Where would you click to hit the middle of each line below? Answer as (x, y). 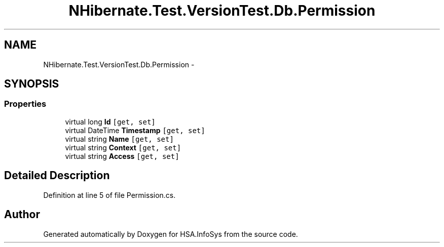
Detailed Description (57, 176)
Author (22, 215)
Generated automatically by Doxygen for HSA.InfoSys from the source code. (171, 234)
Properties (25, 104)
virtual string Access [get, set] (122, 156)
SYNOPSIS (32, 84)
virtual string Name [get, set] (119, 139)
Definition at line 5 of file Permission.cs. (109, 195)
